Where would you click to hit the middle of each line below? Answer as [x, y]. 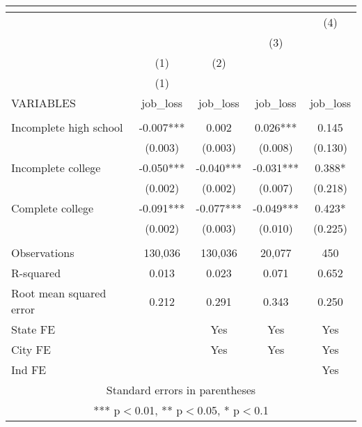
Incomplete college [56, 168]
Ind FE [29, 370]
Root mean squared [59, 293]
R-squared [36, 273]
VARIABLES [44, 103]
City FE [31, 349]
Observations [43, 253]
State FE [33, 329]
